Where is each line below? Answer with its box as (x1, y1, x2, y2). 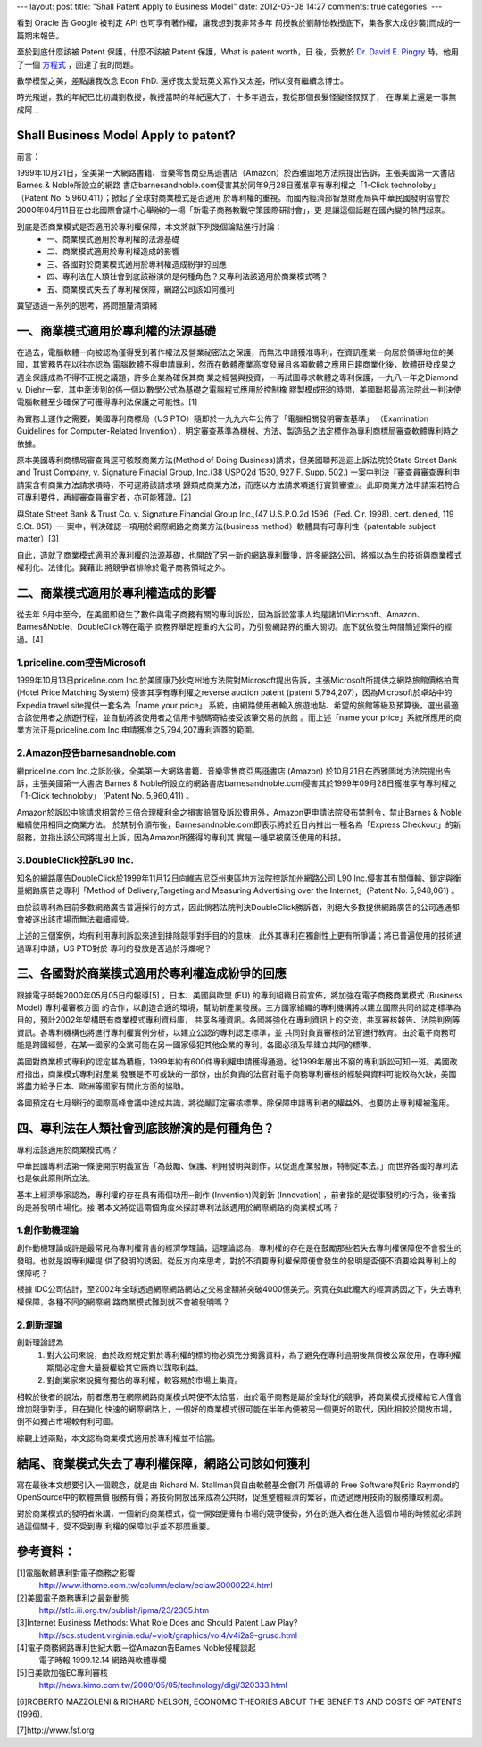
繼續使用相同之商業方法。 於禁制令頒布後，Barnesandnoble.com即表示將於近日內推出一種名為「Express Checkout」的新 (16, 819, 461, 830)
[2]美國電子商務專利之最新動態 (16, 1593, 129, 1603)
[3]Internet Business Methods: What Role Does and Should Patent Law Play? (16, 1618, 298, 1628)
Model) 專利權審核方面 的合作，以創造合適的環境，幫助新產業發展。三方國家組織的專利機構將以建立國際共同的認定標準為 (16, 1002, 461, 1013)
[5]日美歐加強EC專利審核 (16, 1667, 109, 1677)
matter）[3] (16, 534, 60, 544)
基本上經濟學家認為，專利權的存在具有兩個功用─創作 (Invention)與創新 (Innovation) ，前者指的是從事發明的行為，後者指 (16, 1189, 457, 1200)
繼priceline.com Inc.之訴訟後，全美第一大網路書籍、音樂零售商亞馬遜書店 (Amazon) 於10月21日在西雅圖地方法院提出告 (16, 766, 452, 776)
